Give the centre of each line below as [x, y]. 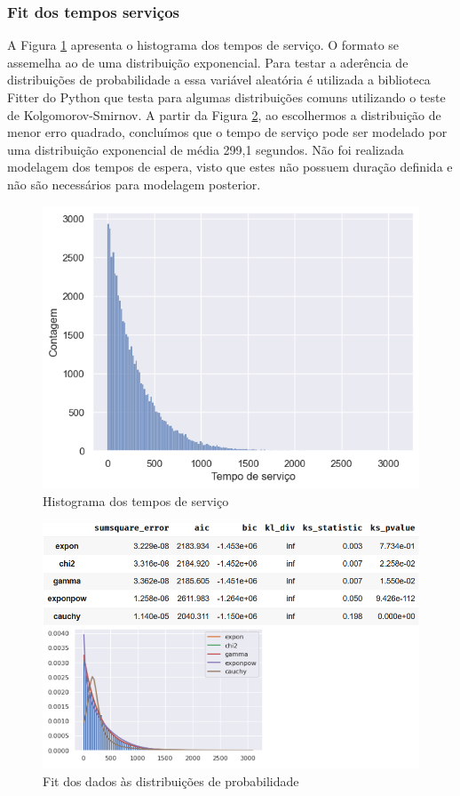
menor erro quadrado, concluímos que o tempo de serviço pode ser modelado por [227, 132]
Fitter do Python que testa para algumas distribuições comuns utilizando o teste [226, 97]
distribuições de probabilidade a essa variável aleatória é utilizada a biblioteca [219, 80]
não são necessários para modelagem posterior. [134, 184]
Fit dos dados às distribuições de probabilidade [171, 780]
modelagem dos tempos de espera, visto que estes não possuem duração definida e [230, 167]
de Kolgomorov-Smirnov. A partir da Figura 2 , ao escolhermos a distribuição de [224, 114]
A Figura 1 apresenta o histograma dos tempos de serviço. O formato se [203, 45]
